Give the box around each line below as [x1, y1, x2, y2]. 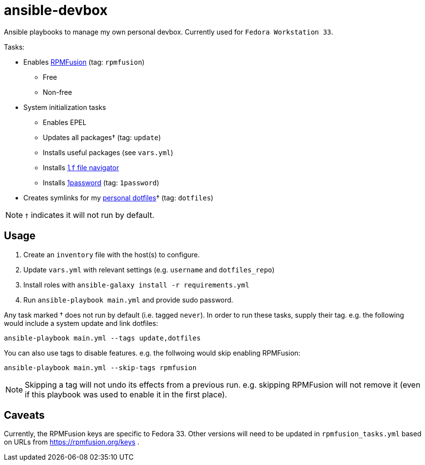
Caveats [4, 409, 45, 422]
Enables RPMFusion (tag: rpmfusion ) [23, 57, 145, 66]
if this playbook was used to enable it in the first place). [25, 389, 227, 399]
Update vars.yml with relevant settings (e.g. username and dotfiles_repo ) [23, 265, 275, 274]
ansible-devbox [4, 2, 108, 18]
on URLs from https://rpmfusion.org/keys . [4, 438, 140, 447]
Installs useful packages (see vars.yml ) [43, 148, 174, 157]
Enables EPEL [43, 118, 87, 126]
